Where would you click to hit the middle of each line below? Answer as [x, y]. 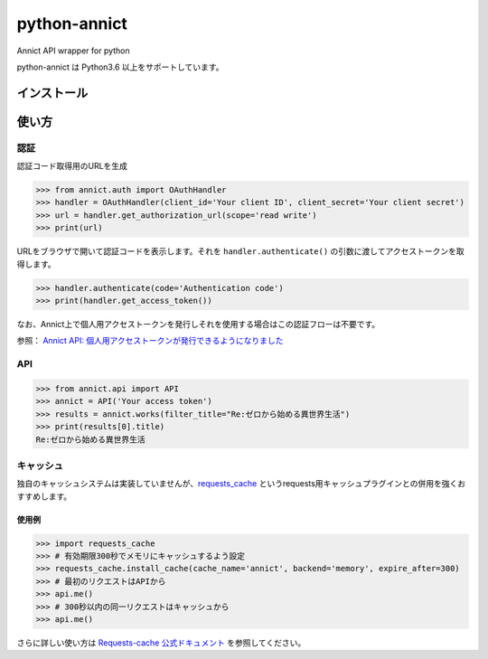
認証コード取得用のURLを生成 [72, 166]
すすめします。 [44, 496]
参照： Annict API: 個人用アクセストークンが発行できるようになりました [150, 341]
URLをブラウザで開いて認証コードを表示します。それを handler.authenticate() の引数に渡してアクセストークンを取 [240, 251]
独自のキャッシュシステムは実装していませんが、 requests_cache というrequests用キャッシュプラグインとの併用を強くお [241, 484]
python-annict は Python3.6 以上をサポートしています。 [120, 67]
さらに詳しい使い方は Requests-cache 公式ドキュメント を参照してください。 [161, 643]
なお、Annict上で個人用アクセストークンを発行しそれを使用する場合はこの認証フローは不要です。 [198, 324]
